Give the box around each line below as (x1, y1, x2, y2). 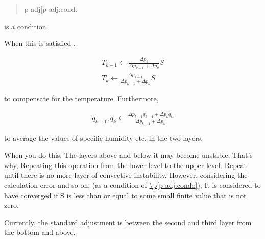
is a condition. (4, 20, 49, 31)
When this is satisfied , (4, 38, 76, 49)
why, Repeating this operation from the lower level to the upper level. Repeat (4, 159, 247, 170)
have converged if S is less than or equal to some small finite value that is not (4, 189, 247, 200)
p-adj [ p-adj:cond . (24, 4, 78, 14)
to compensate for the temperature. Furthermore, (4, 92, 159, 103)
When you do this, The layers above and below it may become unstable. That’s (4, 150, 253, 160)
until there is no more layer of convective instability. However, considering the (4, 170, 248, 180)
